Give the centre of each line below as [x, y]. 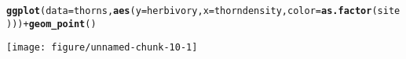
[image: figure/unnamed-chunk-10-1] [102, 48]
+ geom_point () [60, 24]
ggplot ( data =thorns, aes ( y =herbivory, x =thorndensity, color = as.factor [189, 11]
